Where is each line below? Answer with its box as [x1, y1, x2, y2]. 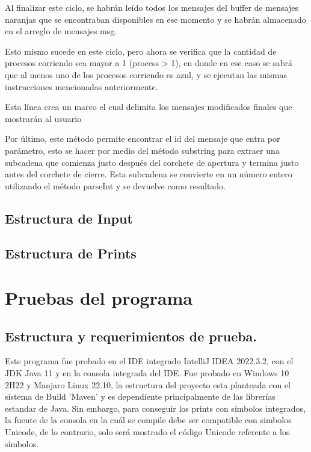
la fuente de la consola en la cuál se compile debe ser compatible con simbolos [5, 414, 292, 426]
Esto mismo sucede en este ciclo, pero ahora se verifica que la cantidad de [5, 44, 277, 57]
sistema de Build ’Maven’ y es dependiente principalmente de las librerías [5, 390, 276, 403]
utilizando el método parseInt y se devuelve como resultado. [5, 179, 226, 192]
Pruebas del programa [5, 286, 192, 310]
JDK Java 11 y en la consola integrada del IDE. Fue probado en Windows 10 [5, 367, 289, 379]
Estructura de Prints [5, 244, 137, 263]
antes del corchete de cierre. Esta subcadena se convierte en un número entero [5, 168, 292, 180]
